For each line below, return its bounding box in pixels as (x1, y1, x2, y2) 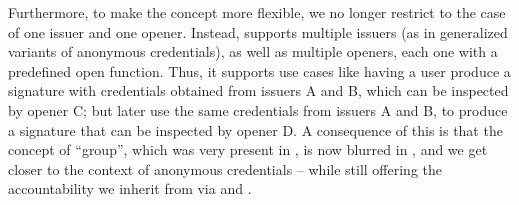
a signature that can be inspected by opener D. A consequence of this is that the (8, 119, 503, 140)
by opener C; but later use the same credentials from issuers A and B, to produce (8, 99, 508, 120)
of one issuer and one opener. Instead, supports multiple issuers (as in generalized (8, 21, 508, 42)
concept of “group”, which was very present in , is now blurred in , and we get (8, 139, 488, 160)
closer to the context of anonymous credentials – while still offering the (8, 158, 442, 179)
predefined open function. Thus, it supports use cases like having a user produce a (8, 60, 511, 81)
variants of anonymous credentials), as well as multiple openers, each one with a (8, 41, 498, 62)
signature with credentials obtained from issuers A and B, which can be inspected (8, 80, 509, 101)
